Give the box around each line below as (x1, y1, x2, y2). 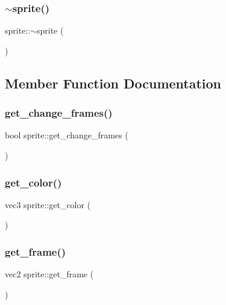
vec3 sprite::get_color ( (5, 198, 91, 211)
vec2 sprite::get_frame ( (5, 268, 94, 280)
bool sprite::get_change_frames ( (5, 129, 128, 141)
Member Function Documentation (5, 73, 222, 92)
